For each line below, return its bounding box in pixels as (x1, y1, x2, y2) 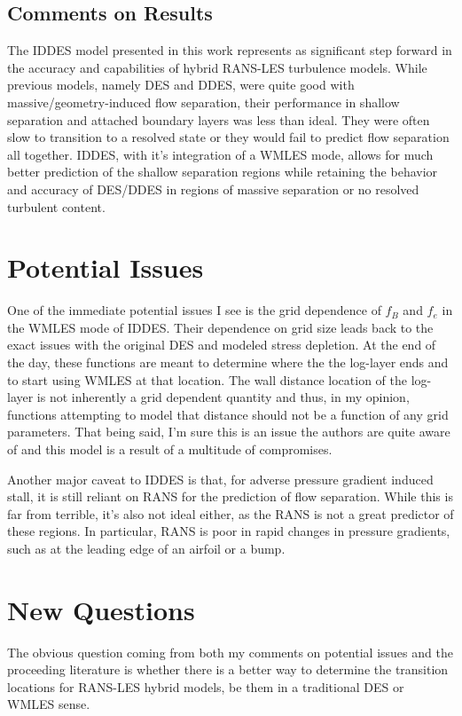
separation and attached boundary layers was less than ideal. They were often (7, 110, 430, 129)
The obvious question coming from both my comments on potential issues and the (7, 642, 453, 661)
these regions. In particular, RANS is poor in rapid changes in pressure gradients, (7, 522, 450, 540)
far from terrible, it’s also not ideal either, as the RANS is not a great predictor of (7, 504, 454, 523)
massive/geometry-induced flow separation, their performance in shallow (7, 92, 400, 111)
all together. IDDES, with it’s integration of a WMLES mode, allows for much (7, 145, 434, 163)
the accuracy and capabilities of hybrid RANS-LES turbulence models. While (7, 58, 427, 76)
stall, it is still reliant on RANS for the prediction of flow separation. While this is (7, 487, 453, 506)
